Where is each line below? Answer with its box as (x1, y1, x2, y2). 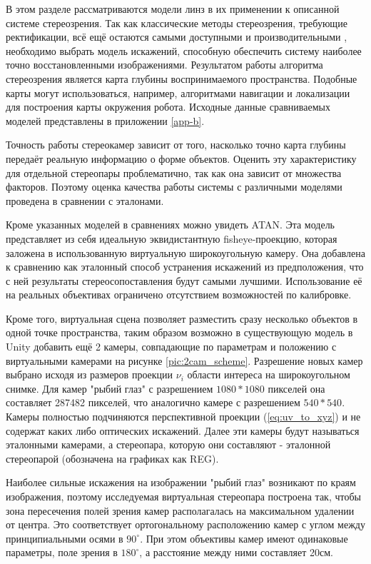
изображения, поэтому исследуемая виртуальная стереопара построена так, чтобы (6, 489, 361, 503)
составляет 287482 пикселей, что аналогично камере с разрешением (6, 395, 300, 410)
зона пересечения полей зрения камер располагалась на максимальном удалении (6, 503, 355, 518)
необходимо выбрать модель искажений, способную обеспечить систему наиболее (6, 43, 362, 58)
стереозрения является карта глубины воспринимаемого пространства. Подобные (6, 71, 357, 86)
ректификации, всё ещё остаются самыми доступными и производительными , (6, 29, 347, 44)
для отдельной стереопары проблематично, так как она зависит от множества (6, 165, 342, 180)
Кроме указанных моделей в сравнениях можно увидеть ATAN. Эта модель (6, 217, 335, 232)
